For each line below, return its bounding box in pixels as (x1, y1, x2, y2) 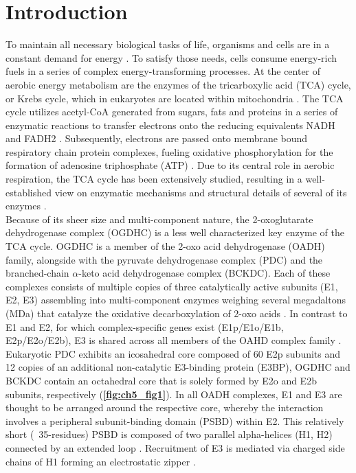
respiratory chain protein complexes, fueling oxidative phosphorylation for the (5, 144, 333, 159)
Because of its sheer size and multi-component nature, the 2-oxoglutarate (5, 211, 313, 226)
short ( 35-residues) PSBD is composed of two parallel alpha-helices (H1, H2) (5, 427, 333, 441)
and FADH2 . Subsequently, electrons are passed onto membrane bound (5, 131, 308, 146)
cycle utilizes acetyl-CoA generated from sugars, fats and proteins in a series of (5, 104, 338, 119)
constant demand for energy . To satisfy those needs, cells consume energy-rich (5, 50, 337, 65)
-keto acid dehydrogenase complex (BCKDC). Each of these (78, 266, 331, 280)
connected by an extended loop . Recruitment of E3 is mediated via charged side (5, 440, 345, 454)
